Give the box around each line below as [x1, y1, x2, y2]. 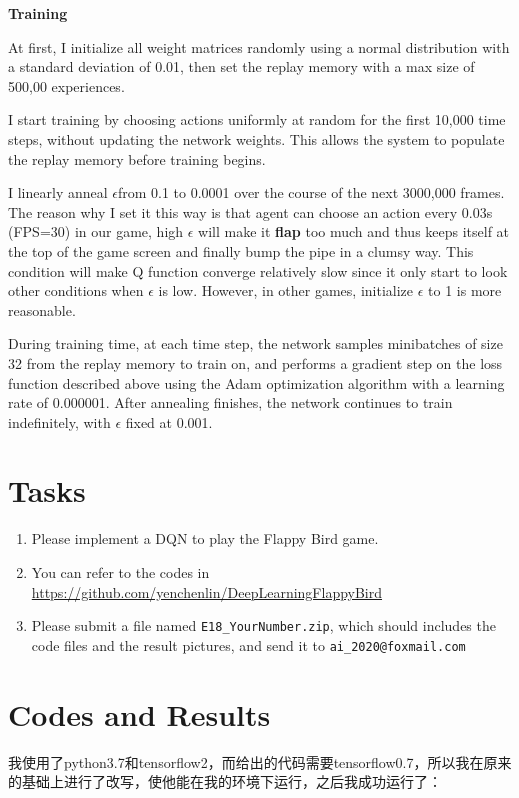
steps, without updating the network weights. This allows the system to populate [8, 128, 505, 149]
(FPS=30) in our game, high [8, 221, 184, 242]
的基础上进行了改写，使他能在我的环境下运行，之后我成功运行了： [8, 771, 442, 792]
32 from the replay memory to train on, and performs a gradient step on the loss [8, 352, 503, 373]
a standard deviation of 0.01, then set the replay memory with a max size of [8, 56, 475, 77]
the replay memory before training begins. [8, 148, 266, 169]
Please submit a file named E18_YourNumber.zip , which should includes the [31, 615, 496, 636]
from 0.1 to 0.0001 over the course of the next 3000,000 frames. [117, 182, 505, 203]
